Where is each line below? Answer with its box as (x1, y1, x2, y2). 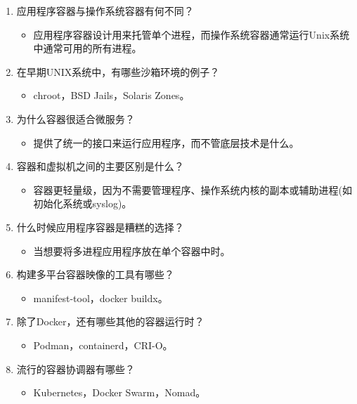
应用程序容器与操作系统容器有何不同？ (16, 4, 194, 18)
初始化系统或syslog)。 (33, 196, 132, 211)
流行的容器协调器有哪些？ (16, 361, 135, 376)
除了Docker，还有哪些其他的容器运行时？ (16, 314, 205, 329)
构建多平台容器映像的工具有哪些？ (16, 267, 174, 282)
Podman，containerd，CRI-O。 (33, 337, 173, 352)
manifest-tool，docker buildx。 (33, 290, 168, 305)
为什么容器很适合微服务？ (16, 111, 135, 126)
